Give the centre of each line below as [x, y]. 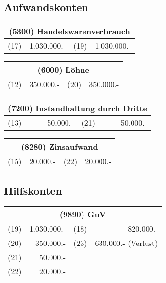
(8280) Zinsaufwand [59, 147]
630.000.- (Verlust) [126, 243]
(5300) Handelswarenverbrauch [69, 31]
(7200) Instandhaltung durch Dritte [78, 108]
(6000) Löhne [63, 70]
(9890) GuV [83, 214]
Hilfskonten [33, 190]
